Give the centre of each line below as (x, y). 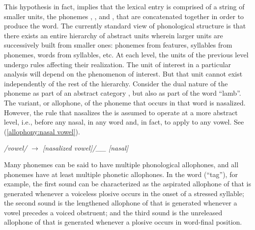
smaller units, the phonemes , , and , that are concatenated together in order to (124, 16)
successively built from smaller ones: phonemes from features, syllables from (118, 45)
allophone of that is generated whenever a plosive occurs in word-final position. (123, 222)
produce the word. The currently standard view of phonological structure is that (125, 26)
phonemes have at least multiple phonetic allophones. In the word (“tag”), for (121, 174)
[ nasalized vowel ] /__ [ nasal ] (85, 148)
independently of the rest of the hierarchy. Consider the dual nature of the (116, 83)
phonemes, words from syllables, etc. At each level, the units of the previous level (126, 54)
